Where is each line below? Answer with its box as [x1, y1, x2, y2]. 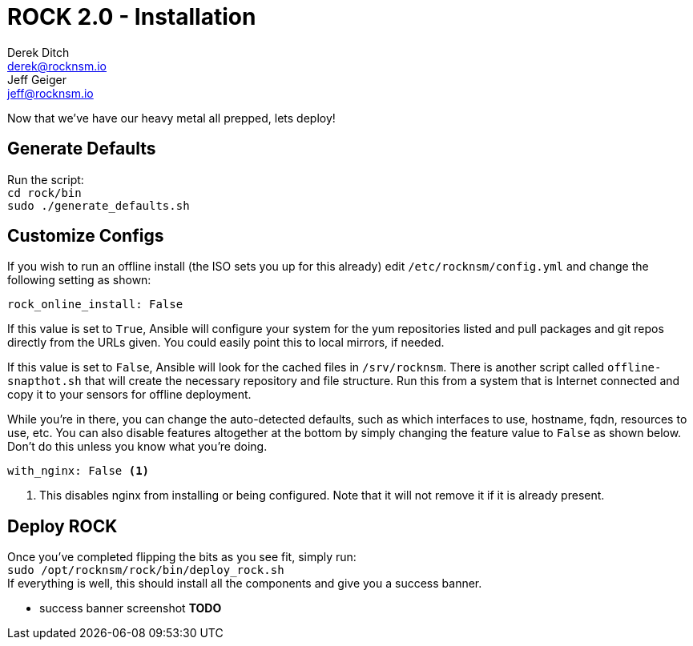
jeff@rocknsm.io [7, 86, 94, 100]
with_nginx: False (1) [7, 464, 150, 478]
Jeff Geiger [7, 72, 66, 86]
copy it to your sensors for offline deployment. [7, 387, 252, 402]
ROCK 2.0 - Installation [7, 3, 256, 30]
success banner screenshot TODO [39, 601, 222, 616]
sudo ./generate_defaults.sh [7, 199, 190, 212]
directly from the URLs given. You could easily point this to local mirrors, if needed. [7, 335, 445, 350]
